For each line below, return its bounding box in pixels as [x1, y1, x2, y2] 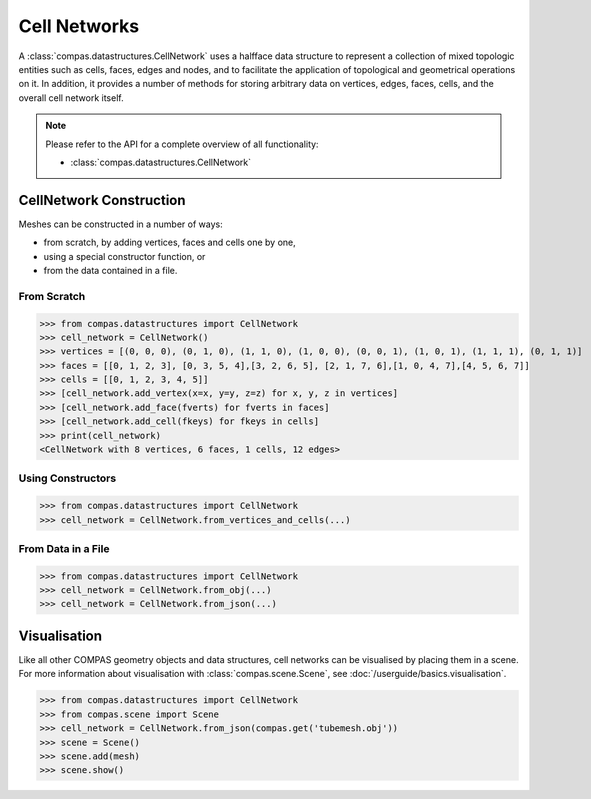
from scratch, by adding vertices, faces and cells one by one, [43, 236, 297, 249]
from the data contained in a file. [43, 264, 178, 276]
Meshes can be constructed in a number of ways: [18, 218, 224, 230]
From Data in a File [18, 541, 110, 555]
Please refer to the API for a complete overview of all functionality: [45, 138, 319, 150]
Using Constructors [18, 471, 117, 485]
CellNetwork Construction [18, 191, 186, 209]
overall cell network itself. [18, 91, 124, 104]
